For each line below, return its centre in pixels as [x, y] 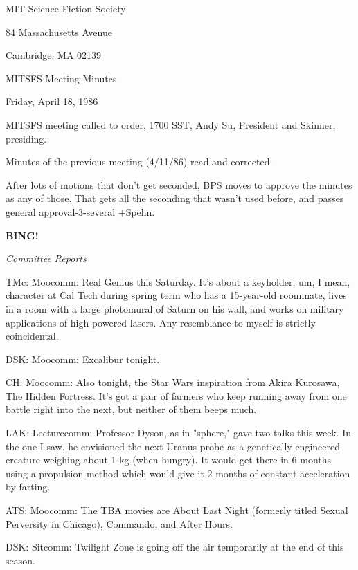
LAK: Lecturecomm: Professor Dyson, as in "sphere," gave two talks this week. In [179, 433]
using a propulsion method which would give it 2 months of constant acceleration [178, 473]
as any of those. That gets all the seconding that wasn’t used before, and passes [175, 198]
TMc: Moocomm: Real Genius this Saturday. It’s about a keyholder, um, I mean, [178, 281]
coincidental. [32, 336]
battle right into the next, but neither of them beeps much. [131, 409]
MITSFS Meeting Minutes [61, 78]
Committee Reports [46, 258]
